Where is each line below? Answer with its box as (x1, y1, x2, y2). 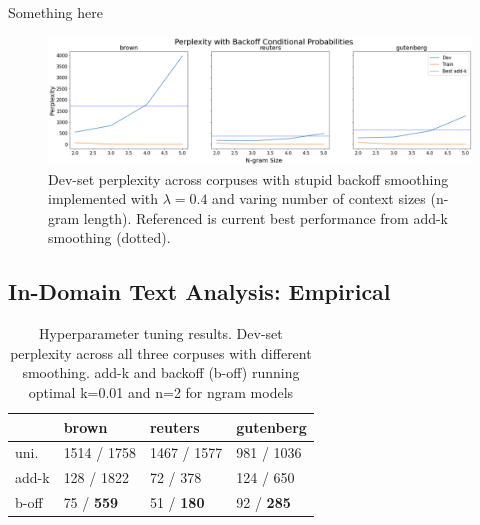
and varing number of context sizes (212, 188, 426, 209)
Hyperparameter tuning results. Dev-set (39, 323, 283, 344)
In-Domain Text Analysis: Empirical (8, 276, 391, 307)
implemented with (48, 188, 159, 209)
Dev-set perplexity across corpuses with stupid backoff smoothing (48, 168, 449, 189)
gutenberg (236, 416, 307, 437)
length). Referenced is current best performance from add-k (83, 207, 449, 228)
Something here (8, 2, 103, 22)
